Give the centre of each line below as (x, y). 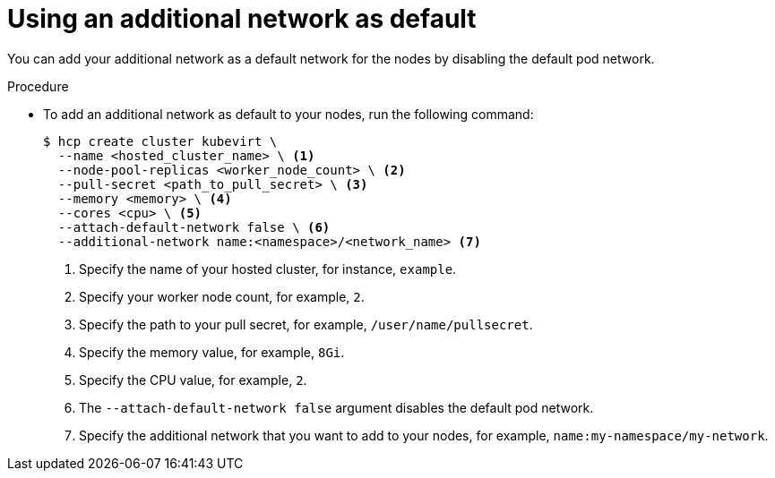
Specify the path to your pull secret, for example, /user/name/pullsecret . (306, 324)
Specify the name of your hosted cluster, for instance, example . (268, 269)
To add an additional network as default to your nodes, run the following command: (288, 114)
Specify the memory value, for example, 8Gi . (212, 352)
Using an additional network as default (242, 19)
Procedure (38, 86)
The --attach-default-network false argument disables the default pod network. (336, 407)
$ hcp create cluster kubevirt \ (160, 141)
